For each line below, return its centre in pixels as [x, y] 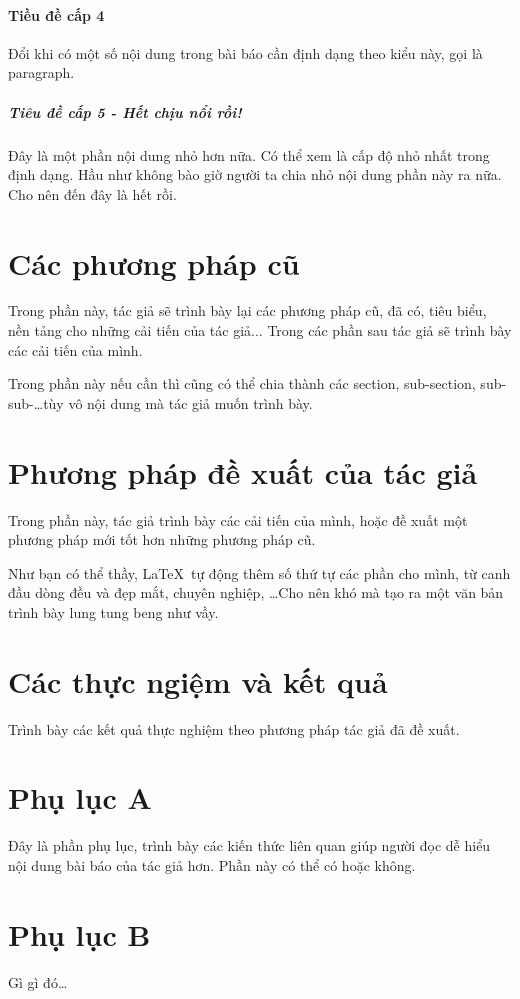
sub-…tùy [36, 402]
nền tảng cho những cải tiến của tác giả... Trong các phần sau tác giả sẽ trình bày [260, 330]
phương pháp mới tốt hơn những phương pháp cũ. [162, 539]
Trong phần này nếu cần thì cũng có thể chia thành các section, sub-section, [242, 383]
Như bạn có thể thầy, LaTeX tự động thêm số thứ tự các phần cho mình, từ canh [259, 572]
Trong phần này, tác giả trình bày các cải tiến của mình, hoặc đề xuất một [238, 519]
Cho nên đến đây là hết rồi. [92, 193]
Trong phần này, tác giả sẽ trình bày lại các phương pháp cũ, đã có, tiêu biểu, [247, 310]
